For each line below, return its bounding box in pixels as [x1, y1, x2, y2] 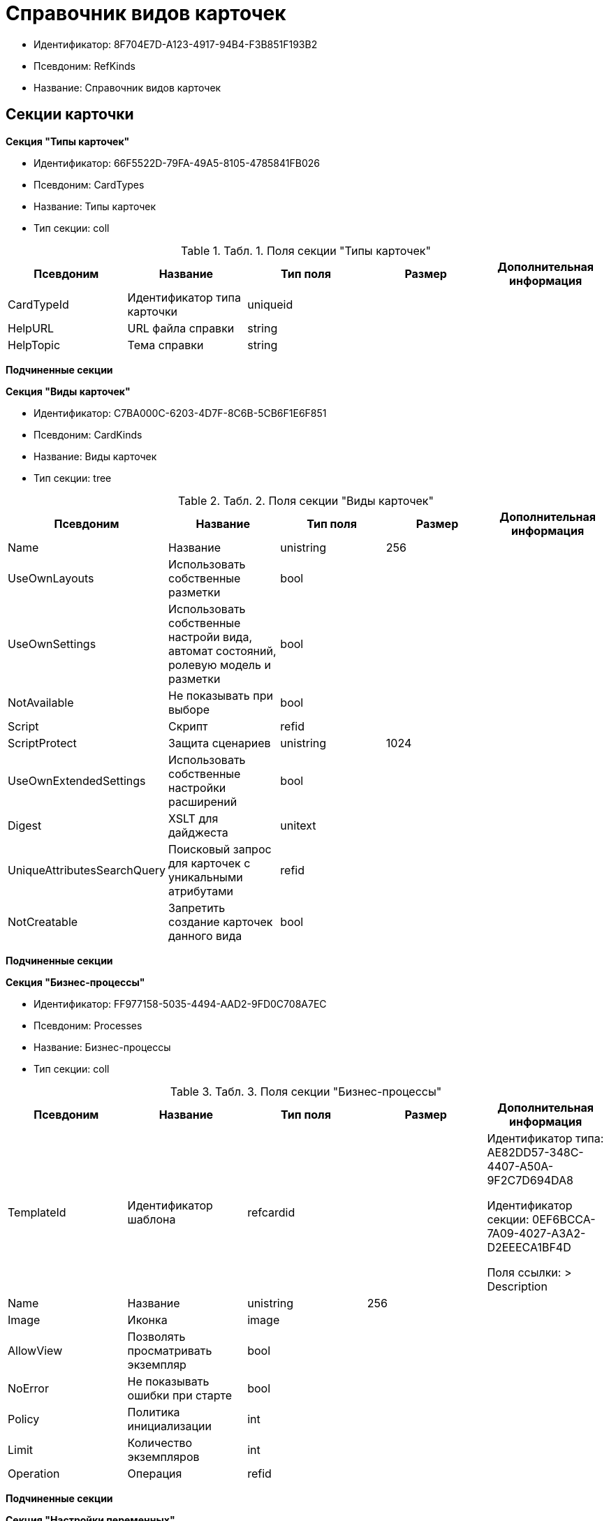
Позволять [127, 1329, 186, 1344]
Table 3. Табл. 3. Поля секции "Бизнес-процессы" [170, 1084, 442, 1098]
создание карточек [168, 914, 273, 929]
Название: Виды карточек [34, 450, 157, 462]
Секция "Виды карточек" [6, 385, 131, 397]
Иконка [127, 1312, 168, 1327]
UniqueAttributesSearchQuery [8, 862, 166, 877]
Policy [8, 1411, 40, 1426]
